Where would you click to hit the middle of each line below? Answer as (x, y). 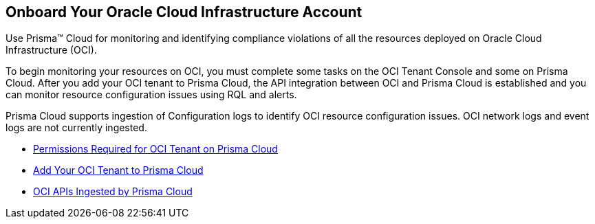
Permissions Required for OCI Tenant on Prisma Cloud (155, 149)
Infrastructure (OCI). (51, 50)
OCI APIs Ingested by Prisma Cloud (113, 192)
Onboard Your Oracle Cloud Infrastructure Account (184, 12)
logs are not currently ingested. (76, 128)
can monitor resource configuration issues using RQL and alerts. (151, 95)
